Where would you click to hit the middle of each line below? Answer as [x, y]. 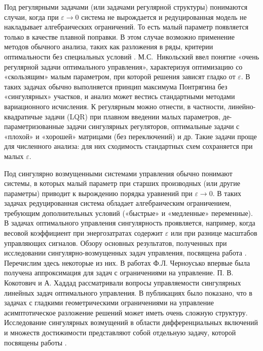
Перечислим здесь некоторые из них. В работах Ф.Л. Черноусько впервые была [127, 262]
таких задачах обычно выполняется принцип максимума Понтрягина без [116, 86]
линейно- [242, 106]
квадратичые [23, 116]
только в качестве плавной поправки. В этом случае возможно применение [120, 36]
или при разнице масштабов [214, 233]
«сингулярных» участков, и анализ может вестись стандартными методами [120, 96]
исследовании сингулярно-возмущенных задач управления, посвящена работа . [125, 253]
